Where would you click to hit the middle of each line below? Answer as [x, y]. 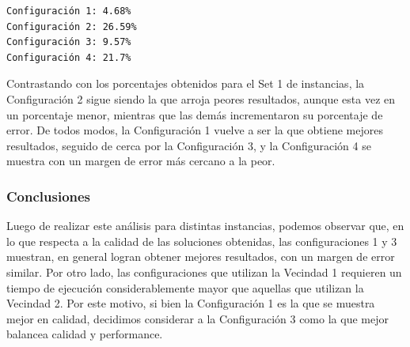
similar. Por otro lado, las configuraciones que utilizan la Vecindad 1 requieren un [204, 272]
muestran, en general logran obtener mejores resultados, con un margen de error [201, 256]
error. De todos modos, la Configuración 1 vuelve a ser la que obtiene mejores [195, 130]
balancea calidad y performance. [85, 334]
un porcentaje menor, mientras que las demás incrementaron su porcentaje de [195, 114]
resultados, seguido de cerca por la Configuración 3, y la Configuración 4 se [189, 145]
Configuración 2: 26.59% [72, 26]
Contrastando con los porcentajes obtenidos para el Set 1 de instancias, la [186, 83]
